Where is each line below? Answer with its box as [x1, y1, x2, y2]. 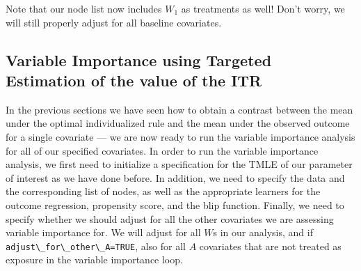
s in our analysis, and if [213, 225, 313, 240]
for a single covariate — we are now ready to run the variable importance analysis [6, 129, 355, 144]
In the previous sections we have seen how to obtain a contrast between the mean [6, 102, 353, 116]
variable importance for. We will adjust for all [6, 225, 201, 240]
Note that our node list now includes [6, 1, 162, 15]
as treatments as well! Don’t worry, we [181, 1, 345, 15]
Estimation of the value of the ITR [6, 69, 262, 91]
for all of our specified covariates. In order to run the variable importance [6, 143, 319, 157]
